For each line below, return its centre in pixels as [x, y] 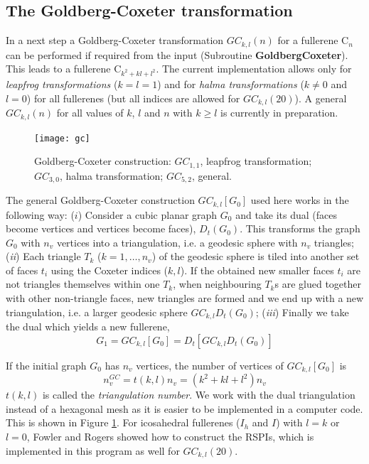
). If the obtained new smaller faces [257, 270]
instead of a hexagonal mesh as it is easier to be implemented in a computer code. [184, 408]
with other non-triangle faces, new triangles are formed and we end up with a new [185, 298]
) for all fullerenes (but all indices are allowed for [133, 98]
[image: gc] [62, 138]
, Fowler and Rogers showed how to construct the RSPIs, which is [170, 436]
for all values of [90, 113]
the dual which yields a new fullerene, [88, 327]
